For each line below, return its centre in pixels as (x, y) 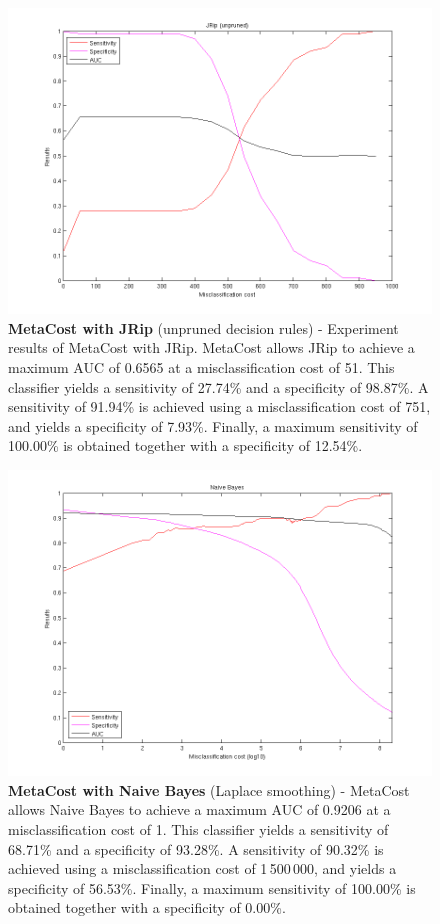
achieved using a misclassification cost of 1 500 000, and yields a (202, 868)
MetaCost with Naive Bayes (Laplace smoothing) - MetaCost (209, 789)
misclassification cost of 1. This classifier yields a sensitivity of (198, 828)
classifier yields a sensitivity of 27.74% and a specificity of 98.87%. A (218, 386)
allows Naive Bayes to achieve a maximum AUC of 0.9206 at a (199, 809)
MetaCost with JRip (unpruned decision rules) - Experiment (203, 327)
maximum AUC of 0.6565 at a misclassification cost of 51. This (201, 367)
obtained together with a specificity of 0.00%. (147, 907)
